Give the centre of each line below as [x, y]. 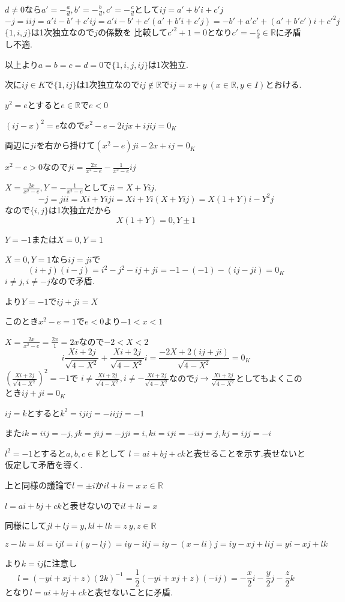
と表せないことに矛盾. [130, 592]
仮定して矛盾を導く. [44, 465]
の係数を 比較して [133, 32]
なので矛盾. [72, 281]
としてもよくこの [269, 378]
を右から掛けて [66, 145]
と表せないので [91, 505]
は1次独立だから [80, 209]
